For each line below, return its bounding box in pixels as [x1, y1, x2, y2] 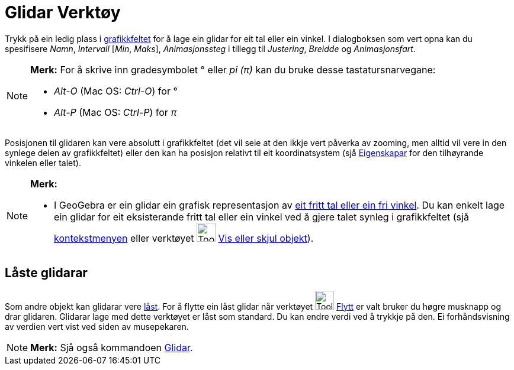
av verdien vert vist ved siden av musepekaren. [5, 321, 189, 332]
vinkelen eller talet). [5, 157, 81, 168]
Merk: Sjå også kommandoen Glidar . [30, 341, 193, 353]
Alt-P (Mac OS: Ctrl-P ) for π [54, 106, 177, 118]
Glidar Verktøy [5, 2, 121, 22]
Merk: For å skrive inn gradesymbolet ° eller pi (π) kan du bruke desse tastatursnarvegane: [30, 63, 436, 76]
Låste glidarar [5, 265, 88, 281]
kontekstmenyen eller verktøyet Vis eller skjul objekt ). [54, 232, 314, 244]
